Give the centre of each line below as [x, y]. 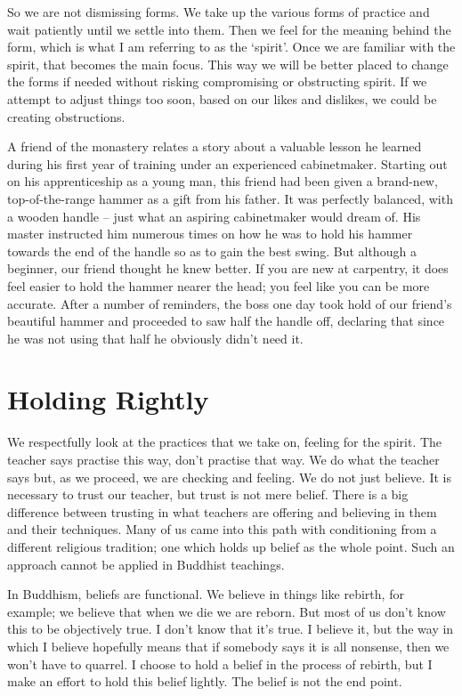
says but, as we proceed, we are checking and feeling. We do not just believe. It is [229, 477]
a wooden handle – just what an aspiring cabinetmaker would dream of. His [214, 216]
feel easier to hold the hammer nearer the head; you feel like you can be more [219, 285]
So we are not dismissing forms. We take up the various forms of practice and [219, 12]
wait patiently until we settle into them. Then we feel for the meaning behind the [229, 29]
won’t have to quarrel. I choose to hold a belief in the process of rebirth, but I [220, 664]
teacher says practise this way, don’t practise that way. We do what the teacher [223, 459]
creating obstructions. [66, 116]
